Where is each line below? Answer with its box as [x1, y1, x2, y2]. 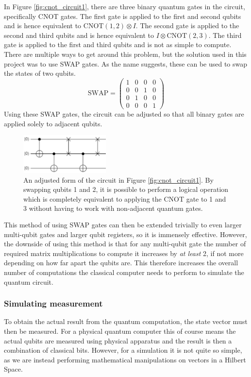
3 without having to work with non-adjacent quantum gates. [23, 203, 203, 213]
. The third [208, 30, 242, 40]
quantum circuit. [4, 276, 53, 287]
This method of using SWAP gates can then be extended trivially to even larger [4, 219, 242, 229]
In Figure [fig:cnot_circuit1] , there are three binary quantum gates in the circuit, [4, 1, 245, 11]
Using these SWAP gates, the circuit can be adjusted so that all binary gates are [4, 108, 244, 119]
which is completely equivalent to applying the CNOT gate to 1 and [23, 193, 226, 204]
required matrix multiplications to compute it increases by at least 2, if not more [4, 248, 244, 258]
